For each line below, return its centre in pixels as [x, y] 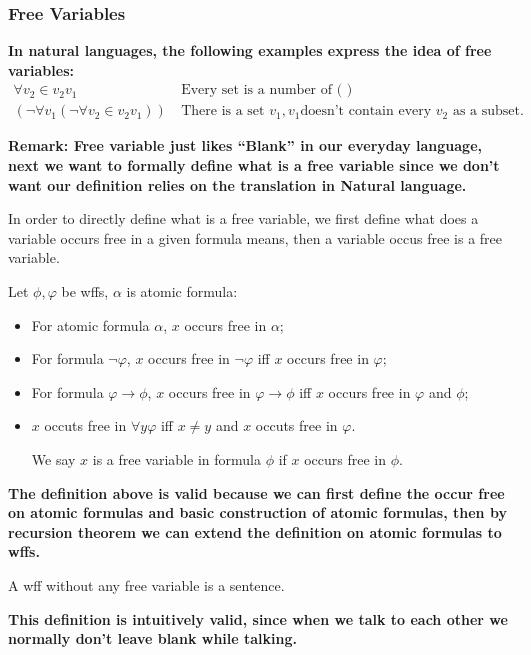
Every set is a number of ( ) [267, 90]
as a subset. [488, 111]
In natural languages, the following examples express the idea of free [250, 50]
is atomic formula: [182, 291]
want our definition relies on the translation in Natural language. [237, 184]
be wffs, [85, 291]
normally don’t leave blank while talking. [152, 638]
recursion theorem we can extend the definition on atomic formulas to [255, 531]
